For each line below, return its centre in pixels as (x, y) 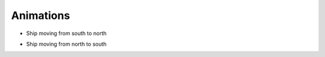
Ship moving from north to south (67, 44)
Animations (41, 15)
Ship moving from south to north (67, 33)
